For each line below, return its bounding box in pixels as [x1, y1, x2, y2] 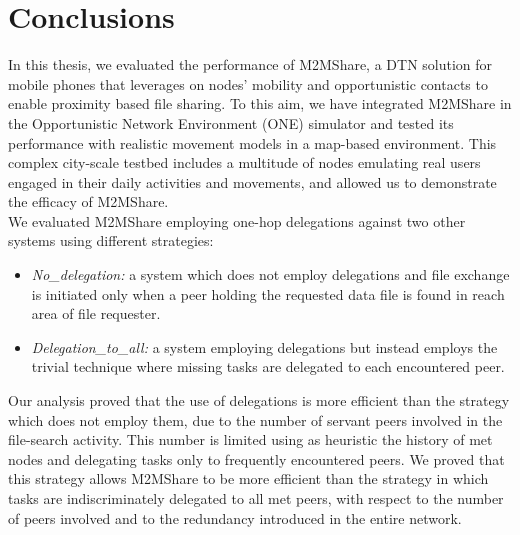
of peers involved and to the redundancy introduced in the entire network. [8, 507, 462, 528]
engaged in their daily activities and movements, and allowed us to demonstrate [8, 171, 497, 192]
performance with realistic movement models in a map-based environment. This [8, 132, 497, 153]
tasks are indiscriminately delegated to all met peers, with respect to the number [8, 488, 504, 508]
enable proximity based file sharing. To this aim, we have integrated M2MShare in [8, 93, 512, 114]
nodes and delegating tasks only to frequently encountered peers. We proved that [8, 448, 505, 469]
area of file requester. [31, 303, 161, 324]
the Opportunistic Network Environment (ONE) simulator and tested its [8, 112, 454, 133]
